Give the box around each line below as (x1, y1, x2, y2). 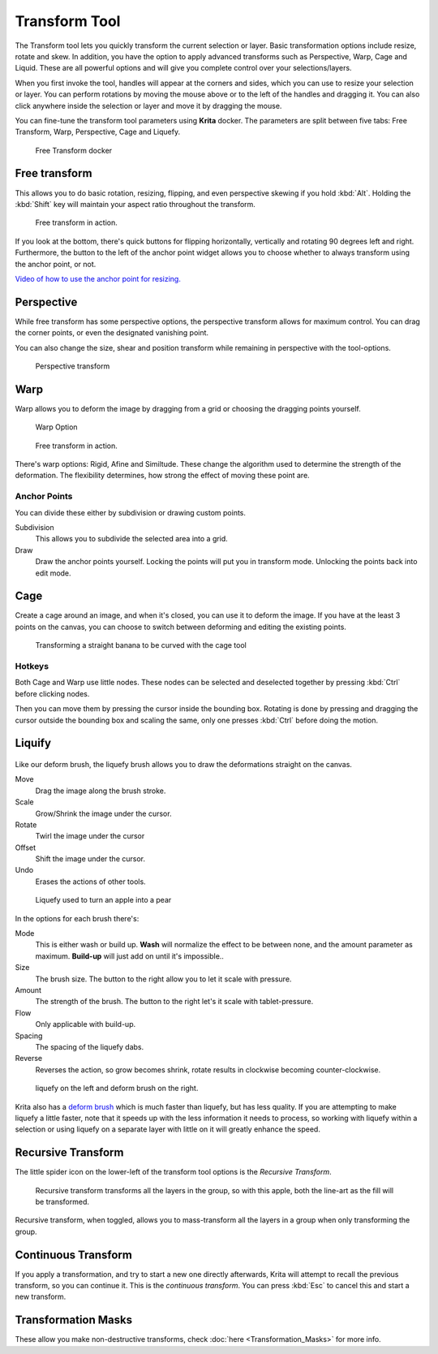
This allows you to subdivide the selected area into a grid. (35, 534, 229, 544)
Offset (15, 843, 36, 852)
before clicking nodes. (15, 688, 90, 698)
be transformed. (35, 1197, 89, 1206)
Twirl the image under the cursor (35, 831, 145, 841)
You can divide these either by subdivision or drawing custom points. (15, 507, 247, 517)
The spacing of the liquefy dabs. (35, 1041, 144, 1051)
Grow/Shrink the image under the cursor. (35, 809, 172, 818)
